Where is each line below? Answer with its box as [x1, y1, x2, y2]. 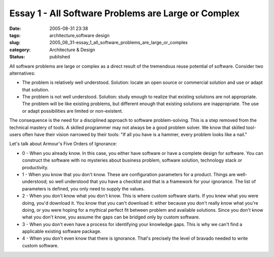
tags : [9, 32, 21, 38]
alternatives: [9, 70, 36, 76]
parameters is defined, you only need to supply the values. [22, 185, 145, 191]
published [49, 54, 71, 60]
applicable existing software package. [22, 229, 101, 235]
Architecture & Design [49, 46, 95, 53]
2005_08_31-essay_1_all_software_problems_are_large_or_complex [49, 40, 188, 46]
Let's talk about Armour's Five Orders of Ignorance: [9, 141, 117, 147]
